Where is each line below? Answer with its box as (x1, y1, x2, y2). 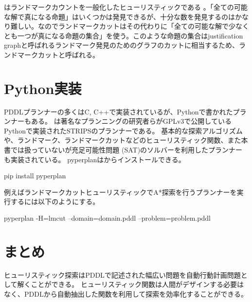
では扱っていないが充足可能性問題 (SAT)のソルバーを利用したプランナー (10, 145, 243, 155)
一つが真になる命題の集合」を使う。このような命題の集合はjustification (17, 30, 243, 40)
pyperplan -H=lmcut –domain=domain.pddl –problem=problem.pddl (4, 213, 211, 223)
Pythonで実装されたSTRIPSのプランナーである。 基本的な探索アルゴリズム (4, 125, 243, 135)
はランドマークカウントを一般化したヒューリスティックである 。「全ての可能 (4, 2, 248, 12)
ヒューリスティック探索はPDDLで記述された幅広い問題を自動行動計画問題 (4, 269, 241, 280)
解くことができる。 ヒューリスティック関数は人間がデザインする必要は (17, 279, 244, 289)
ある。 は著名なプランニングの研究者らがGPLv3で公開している (31, 116, 232, 126)
